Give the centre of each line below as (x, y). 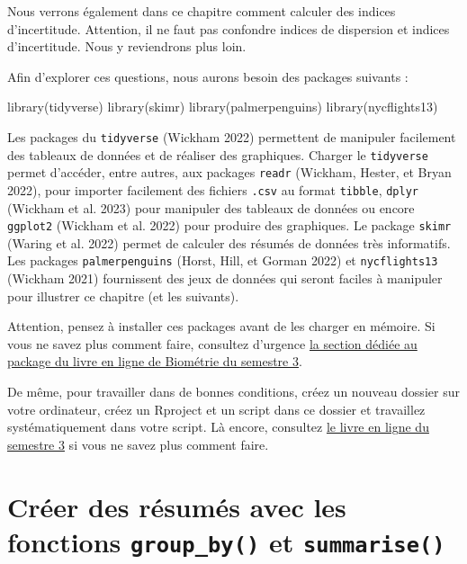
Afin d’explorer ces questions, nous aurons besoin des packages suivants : (208, 76)
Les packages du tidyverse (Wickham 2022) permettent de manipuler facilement (232, 136)
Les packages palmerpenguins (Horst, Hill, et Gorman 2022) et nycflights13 (223, 260)
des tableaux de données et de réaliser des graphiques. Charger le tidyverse (218, 154)
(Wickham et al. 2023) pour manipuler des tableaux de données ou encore (211, 207)
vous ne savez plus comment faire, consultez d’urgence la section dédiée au (212, 343)
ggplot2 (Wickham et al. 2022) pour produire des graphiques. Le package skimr (229, 225)
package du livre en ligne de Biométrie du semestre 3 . (155, 361)
